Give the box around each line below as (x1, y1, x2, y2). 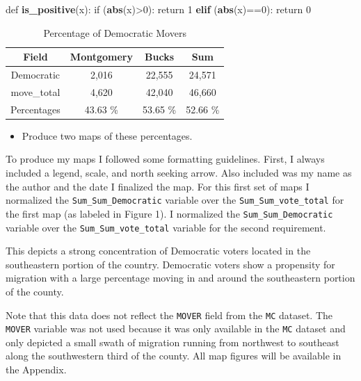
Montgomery (70, 49, 133, 64)
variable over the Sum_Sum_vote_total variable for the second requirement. (6, 220, 326, 234)
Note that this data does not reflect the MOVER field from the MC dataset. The (6, 307, 333, 322)
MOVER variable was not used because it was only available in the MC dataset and (6, 321, 346, 336)
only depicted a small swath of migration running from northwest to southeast (6, 334, 339, 349)
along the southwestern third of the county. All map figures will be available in (6, 348, 342, 363)
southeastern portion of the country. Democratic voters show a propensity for (6, 257, 335, 271)
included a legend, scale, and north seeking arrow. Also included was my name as (6, 165, 352, 179)
